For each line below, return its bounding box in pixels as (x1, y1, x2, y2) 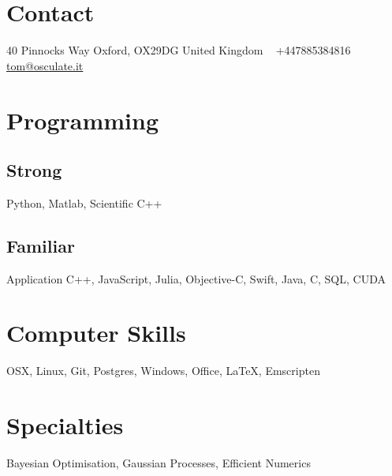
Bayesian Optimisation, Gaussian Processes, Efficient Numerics (6, 455, 311, 471)
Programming (6, 103, 159, 136)
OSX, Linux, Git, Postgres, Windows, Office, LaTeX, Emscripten (6, 362, 320, 379)
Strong (6, 158, 62, 182)
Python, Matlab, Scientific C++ (6, 194, 162, 211)
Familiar (6, 233, 75, 257)
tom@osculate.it (6, 57, 84, 73)
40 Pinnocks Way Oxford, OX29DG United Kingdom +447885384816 (6, 42, 351, 58)
